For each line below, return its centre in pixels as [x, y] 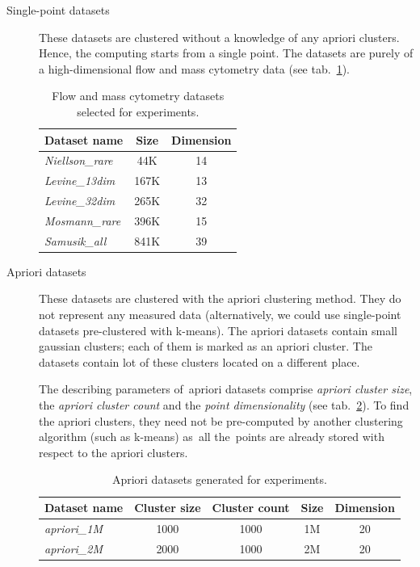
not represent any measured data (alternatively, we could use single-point [220, 315]
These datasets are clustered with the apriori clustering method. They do [220, 298]
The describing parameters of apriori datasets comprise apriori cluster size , [226, 389]
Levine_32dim [80, 201]
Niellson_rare [79, 160]
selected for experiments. [138, 111]
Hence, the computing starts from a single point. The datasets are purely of [226, 53]
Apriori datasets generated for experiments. [219, 479]
